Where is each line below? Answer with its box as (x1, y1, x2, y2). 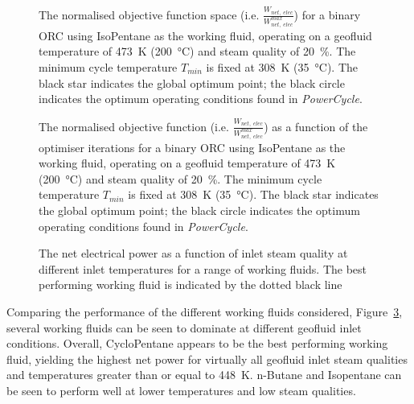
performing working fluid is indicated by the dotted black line (39, 276, 342, 293)
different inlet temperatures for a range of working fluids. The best (39, 260, 367, 277)
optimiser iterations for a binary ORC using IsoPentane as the (39, 138, 346, 155)
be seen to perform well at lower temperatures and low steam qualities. (6, 381, 356, 398)
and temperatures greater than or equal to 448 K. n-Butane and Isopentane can (6, 366, 402, 383)
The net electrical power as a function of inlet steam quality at (39, 245, 348, 262)
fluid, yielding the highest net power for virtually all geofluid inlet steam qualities (6, 350, 408, 367)
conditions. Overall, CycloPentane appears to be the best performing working (6, 335, 388, 352)
